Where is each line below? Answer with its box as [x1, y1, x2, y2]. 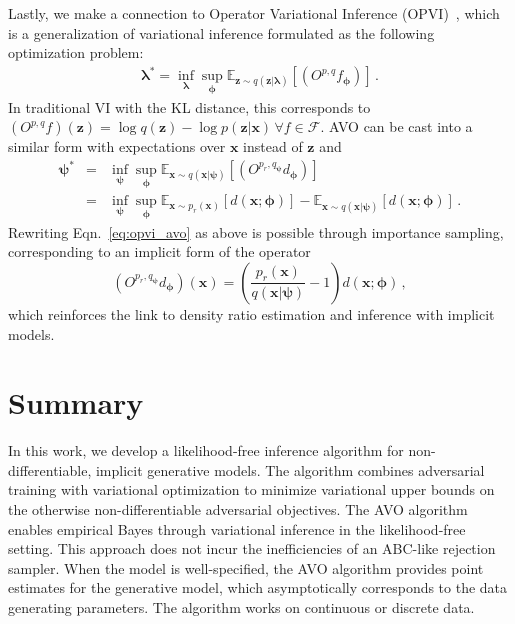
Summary [8, 382, 144, 423]
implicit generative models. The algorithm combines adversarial [95, 459, 485, 480]
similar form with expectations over [8, 136, 226, 157]
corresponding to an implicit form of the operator [8, 241, 311, 262]
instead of [243, 136, 303, 157]
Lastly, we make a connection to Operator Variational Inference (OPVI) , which [8, 3, 500, 23]
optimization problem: [8, 42, 144, 63]
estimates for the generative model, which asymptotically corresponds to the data [8, 577, 508, 598]
